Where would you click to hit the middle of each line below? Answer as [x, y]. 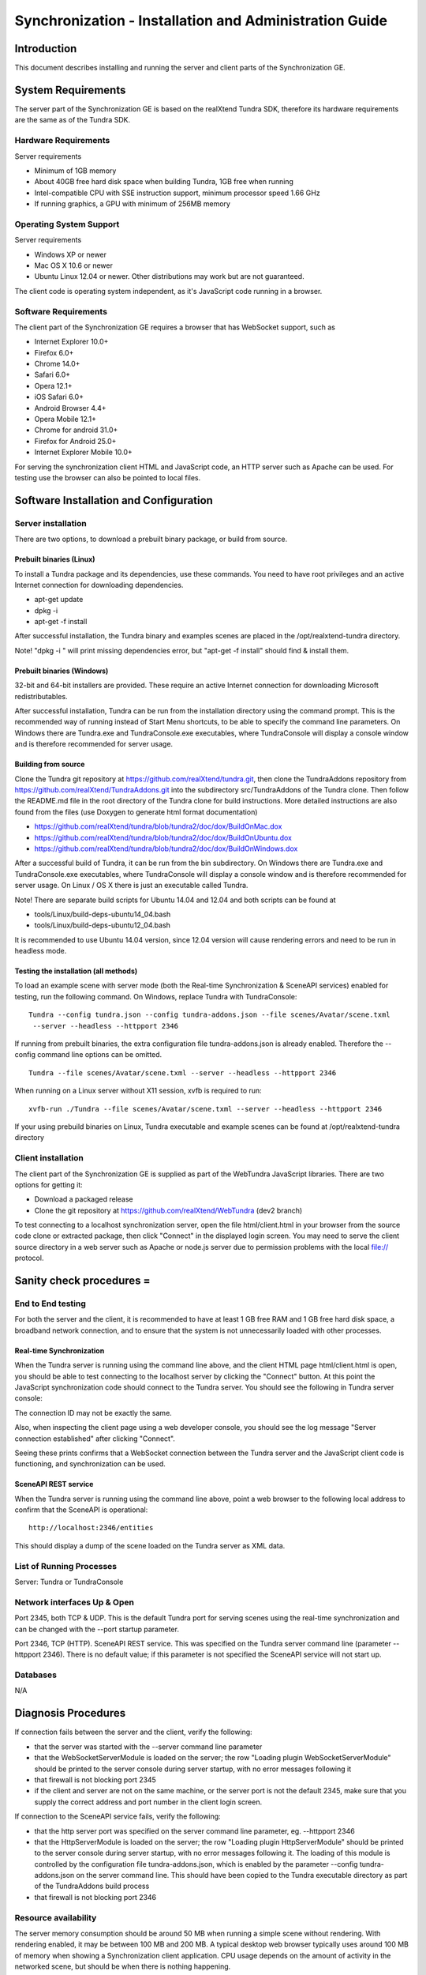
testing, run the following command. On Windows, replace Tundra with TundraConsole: [156, 996]
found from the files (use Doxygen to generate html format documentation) [136, 812]
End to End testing [50, 1303]
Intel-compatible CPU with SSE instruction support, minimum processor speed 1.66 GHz [177, 193]
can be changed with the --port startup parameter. [97, 1629]
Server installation [50, 523]
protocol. [29, 1258]
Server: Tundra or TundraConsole [69, 1582]
